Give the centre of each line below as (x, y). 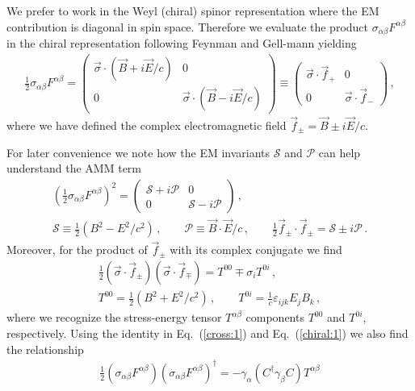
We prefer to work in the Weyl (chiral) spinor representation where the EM (193, 10)
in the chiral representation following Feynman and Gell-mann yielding (182, 43)
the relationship (45, 349)
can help (340, 152)
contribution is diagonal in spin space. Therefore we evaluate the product (188, 26)
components (275, 317)
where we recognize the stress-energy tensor (114, 317)
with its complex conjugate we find (256, 250)
